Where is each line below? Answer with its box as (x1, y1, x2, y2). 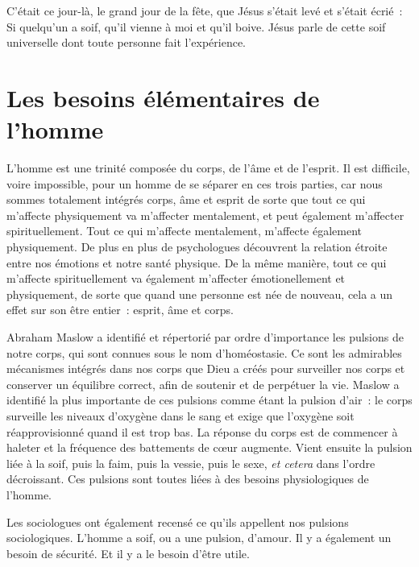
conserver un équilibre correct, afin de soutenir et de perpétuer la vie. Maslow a (6, 375, 400, 392)
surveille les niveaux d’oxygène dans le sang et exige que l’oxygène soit (6, 408, 355, 424)
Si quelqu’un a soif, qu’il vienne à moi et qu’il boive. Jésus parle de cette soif (6, 18, 386, 35)
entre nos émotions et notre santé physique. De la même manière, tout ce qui (6, 254, 387, 271)
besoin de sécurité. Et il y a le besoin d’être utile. (6, 544, 250, 561)
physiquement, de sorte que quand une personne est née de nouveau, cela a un (6, 285, 393, 302)
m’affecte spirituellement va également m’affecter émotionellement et (6, 270, 346, 287)
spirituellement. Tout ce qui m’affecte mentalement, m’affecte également (6, 222, 363, 239)
